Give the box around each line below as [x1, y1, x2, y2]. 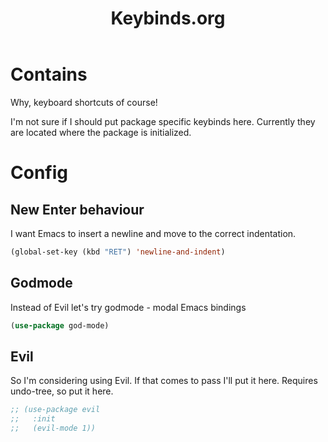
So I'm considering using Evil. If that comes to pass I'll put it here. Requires [10, 375, 318, 387]
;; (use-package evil [10, 405, 101, 415]
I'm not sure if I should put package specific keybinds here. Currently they [10, 115, 316, 127]
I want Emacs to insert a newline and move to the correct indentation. [10, 227, 297, 239]
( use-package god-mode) [10, 320, 110, 331]
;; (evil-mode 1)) [10, 423, 97, 434]
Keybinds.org [110, 7, 226, 30]
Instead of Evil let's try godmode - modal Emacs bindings [10, 301, 247, 313]
